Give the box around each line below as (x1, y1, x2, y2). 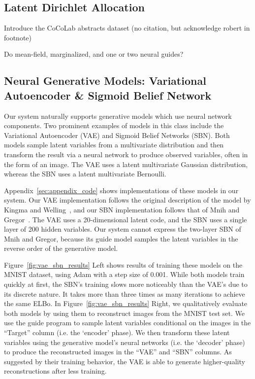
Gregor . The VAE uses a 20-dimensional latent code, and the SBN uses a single (4, 214, 247, 224)
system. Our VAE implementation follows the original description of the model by (4, 195, 251, 205)
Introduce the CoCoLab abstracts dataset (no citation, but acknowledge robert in (4, 23, 250, 33)
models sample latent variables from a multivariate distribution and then (4, 139, 224, 150)
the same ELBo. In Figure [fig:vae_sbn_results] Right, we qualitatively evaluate (4, 298, 248, 309)
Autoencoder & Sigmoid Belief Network (4, 87, 212, 103)
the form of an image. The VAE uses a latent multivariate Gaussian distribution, (4, 159, 248, 169)
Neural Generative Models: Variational (4, 73, 206, 88)
